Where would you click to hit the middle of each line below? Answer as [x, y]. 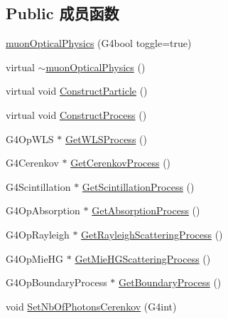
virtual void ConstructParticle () [77, 91]
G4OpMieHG [35, 258]
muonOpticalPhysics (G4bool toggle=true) [99, 43]
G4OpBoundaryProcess [56, 282]
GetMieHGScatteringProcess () [143, 258]
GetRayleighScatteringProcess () [152, 234]
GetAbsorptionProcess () [146, 210]
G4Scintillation [38, 186]
